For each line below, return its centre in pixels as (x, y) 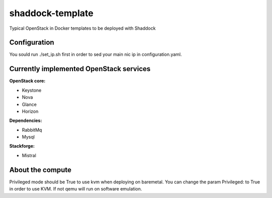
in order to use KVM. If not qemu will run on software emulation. (76, 189)
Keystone (32, 90)
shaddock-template (51, 13)
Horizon (30, 111)
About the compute (40, 170)
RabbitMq (32, 130)
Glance (29, 104)
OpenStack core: (27, 81)
